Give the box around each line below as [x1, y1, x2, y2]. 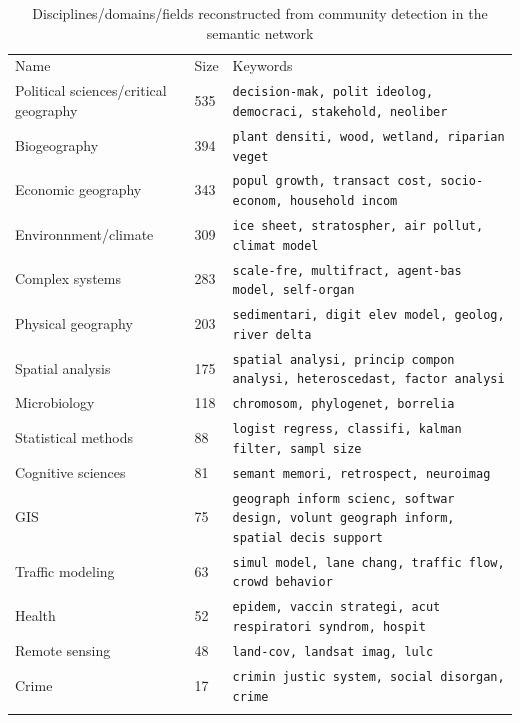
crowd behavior [232, 575, 333, 590]
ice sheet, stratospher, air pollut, [232, 218, 484, 233]
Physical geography [15, 312, 133, 333]
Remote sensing [15, 639, 111, 660]
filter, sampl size [232, 441, 362, 456]
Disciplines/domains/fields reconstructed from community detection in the [32, 3, 488, 23]
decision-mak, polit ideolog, [232, 85, 434, 100]
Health [15, 605, 56, 626]
